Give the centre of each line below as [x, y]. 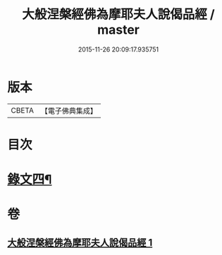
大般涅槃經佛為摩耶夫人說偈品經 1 [80, 243]
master [118, 30]
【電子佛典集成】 [69, 111]
